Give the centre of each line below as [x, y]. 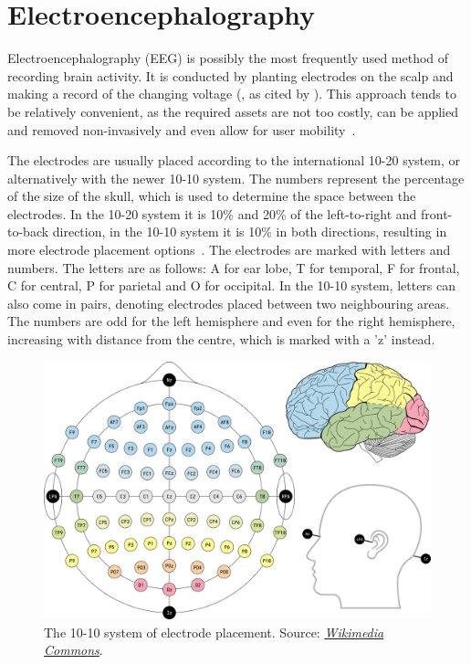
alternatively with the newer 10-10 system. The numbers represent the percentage [236, 178]
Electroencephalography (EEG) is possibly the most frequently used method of [228, 58]
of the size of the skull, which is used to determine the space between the [212, 196]
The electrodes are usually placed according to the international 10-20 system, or [234, 160]
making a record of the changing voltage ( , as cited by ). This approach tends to [232, 94]
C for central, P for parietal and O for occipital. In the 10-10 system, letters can [232, 285]
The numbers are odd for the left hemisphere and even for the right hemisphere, [231, 321]
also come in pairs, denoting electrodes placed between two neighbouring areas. [229, 303]
